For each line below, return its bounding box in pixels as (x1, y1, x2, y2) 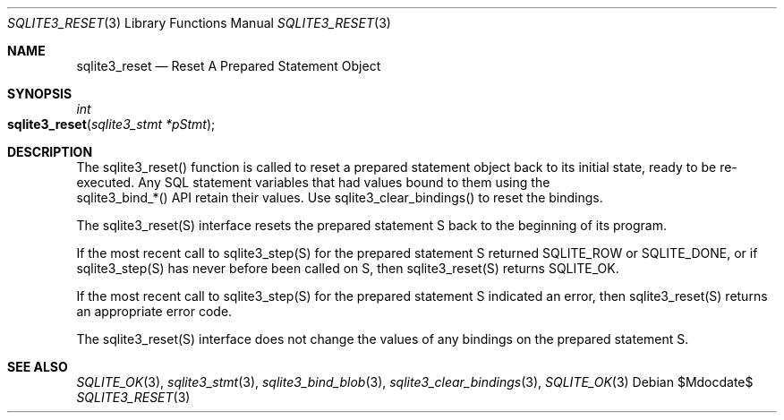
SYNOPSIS (7, 86, 72, 101)
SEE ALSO (7, 359, 68, 374)
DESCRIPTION (7, 144, 93, 159)
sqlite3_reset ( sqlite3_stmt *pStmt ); (7, 116, 216, 132)
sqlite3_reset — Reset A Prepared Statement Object (76, 58, 381, 73)
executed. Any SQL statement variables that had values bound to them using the (76, 175, 550, 190)
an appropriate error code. (76, 304, 233, 319)
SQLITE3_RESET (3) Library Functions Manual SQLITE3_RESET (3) (7, 15, 391, 30)
